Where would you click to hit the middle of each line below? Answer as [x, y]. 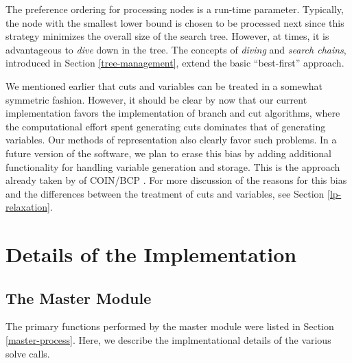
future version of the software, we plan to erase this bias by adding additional [169, 153]
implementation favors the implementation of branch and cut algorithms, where [173, 113]
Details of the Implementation [151, 254]
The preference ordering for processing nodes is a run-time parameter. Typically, [175, 9]
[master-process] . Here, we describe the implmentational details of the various [168, 340]
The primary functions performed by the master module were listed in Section [170, 326]
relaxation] [28, 207]
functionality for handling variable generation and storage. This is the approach [173, 166]
